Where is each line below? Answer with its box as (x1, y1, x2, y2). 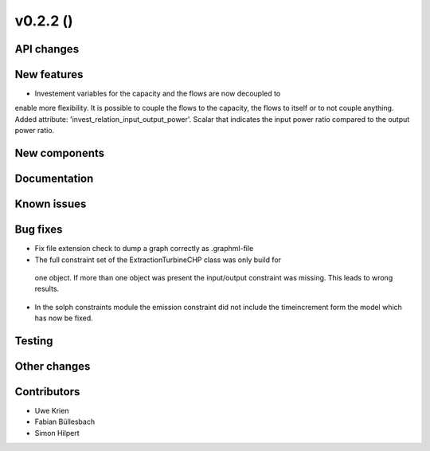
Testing (14, 334, 53, 347)
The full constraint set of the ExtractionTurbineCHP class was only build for (34, 255, 282, 265)
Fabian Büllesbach (34, 417, 96, 426)
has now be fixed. (34, 313, 93, 323)
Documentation (14, 172, 94, 186)
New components (14, 147, 105, 160)
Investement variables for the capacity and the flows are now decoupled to (34, 88, 281, 99)
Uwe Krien (34, 406, 69, 416)
